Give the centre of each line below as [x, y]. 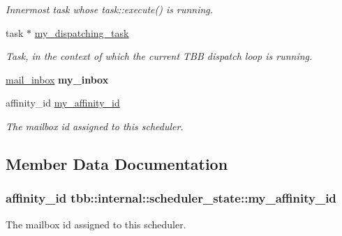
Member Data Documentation [117, 163]
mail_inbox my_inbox [57, 79]
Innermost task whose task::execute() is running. [110, 9]
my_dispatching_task [82, 32]
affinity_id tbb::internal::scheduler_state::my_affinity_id [171, 198]
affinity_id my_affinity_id [63, 103]
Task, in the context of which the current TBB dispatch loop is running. [159, 56]
